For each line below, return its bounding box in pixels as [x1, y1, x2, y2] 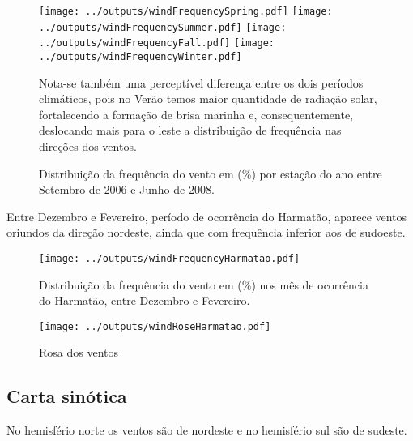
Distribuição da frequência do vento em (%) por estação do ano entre [39, 165, 382, 182]
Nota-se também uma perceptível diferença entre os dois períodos [39, 74, 364, 91]
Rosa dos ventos [39, 344, 119, 361]
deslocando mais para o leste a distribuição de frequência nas [39, 122, 342, 139]
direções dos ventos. [39, 138, 137, 154]
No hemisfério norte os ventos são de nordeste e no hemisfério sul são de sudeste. [6, 422, 407, 439]
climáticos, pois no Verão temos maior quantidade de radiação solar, [39, 90, 377, 107]
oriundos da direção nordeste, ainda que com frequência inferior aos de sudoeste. [6, 224, 406, 241]
